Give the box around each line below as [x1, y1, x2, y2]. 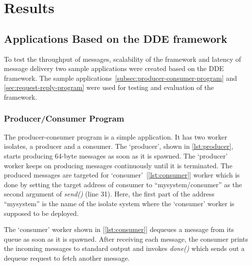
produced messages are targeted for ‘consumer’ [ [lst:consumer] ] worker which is [4, 170, 240, 180]
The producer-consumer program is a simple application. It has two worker [4, 131, 228, 142]
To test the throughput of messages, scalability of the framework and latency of [4, 53, 241, 64]
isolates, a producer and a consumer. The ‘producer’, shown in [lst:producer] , [4, 141, 234, 151]
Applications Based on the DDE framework [4, 31, 228, 46]
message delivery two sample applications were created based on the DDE [4, 63, 224, 73]
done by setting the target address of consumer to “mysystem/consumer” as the [4, 179, 242, 189]
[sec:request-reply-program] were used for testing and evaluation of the [4, 82, 214, 92]
